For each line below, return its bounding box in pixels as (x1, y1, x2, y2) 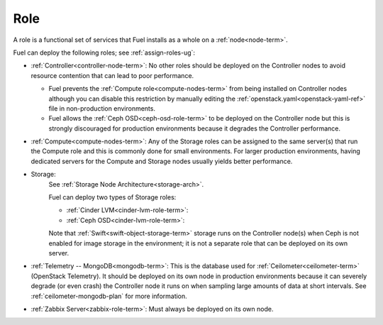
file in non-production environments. (48, 104, 156, 113)
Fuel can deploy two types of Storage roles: (48, 193, 177, 202)
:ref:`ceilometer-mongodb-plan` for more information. (30, 292, 187, 300)
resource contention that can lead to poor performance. (30, 71, 194, 79)
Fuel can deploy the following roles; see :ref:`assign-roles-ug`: (13, 48, 195, 57)
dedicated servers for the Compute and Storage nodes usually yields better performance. (30, 157, 293, 165)
